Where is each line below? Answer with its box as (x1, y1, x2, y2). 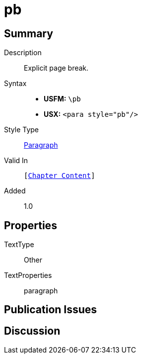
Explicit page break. (24, 64, 89, 73)
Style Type (4, 125, 39, 134)
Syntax (4, 79, 27, 88)
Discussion (4, 324, 61, 337)
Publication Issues (4, 303, 97, 316)
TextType (4, 240, 34, 249)
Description (4, 48, 42, 57)
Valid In (4, 156, 28, 165)
